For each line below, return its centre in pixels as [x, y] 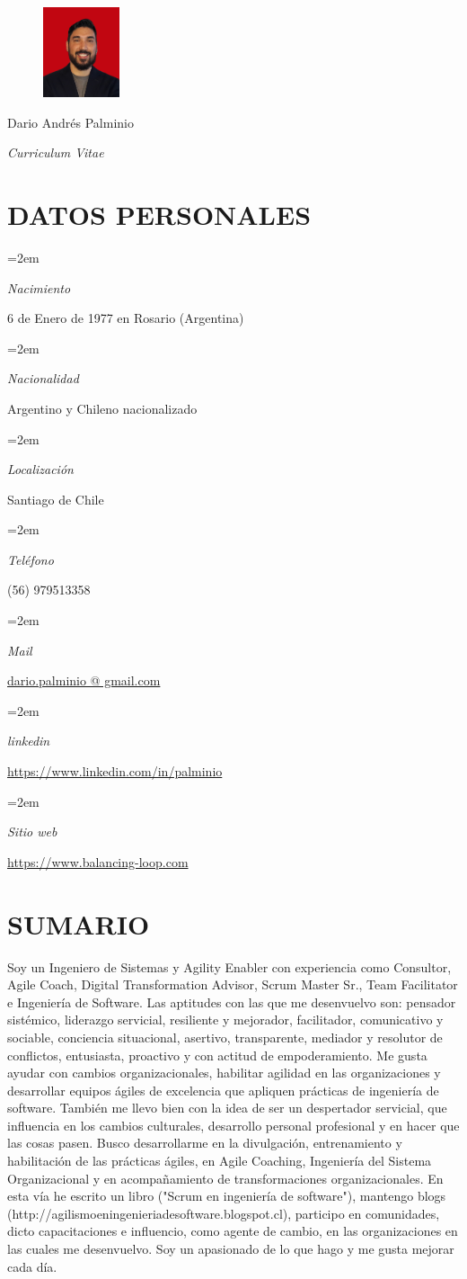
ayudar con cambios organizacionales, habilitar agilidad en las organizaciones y [224, 1073]
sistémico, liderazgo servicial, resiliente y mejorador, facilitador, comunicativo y [225, 1020]
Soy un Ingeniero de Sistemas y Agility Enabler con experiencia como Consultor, [229, 966]
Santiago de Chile [56, 499]
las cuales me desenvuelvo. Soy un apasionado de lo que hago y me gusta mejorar [231, 1249]
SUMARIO [79, 923]
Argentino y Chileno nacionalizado [102, 408]
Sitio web [32, 832]
